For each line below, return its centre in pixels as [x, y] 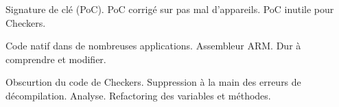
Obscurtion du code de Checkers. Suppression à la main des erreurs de [153, 82]
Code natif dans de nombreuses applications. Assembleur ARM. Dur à [153, 46]
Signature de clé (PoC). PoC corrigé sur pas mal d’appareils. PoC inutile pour [170, 9]
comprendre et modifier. [56, 59]
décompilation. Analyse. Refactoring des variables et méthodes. [138, 95]
